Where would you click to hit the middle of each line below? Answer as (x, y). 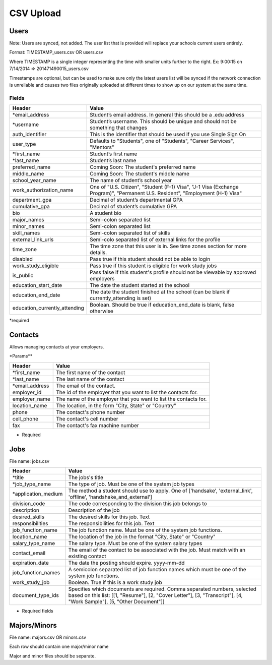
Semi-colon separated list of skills (130, 233)
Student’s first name (114, 154)
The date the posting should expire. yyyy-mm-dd (126, 563)
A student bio (106, 213)
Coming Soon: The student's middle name (140, 174)
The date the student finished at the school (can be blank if (160, 292)
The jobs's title (86, 477)
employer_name (31, 399)
